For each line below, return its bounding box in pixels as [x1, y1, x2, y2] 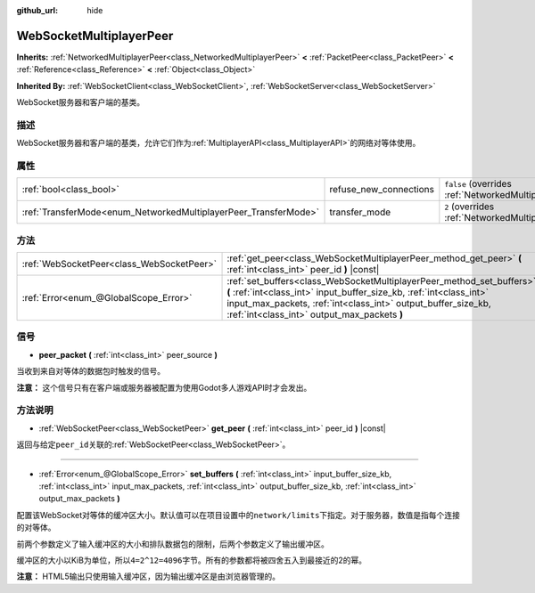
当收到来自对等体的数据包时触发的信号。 [16, 366, 165, 377]
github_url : [16, 5, 58, 15]
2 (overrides [444, 200, 495, 213]
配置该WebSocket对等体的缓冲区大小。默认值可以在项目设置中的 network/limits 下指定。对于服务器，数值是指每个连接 [16, 509, 461, 520]
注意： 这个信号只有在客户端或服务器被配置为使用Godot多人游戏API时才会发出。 [16, 382, 312, 393]
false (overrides [444, 178, 512, 191]
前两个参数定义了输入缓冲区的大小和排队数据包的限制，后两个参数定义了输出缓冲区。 [16, 539, 329, 549]
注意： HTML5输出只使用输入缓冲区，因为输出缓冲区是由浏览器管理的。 [16, 571, 281, 582]
